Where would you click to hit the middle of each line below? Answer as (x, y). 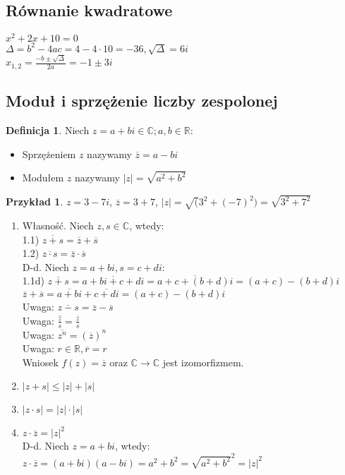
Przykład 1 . (35, 202)
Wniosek (40, 362)
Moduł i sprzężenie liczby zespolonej (142, 101)
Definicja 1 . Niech (48, 130)
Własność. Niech (58, 226)
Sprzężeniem (49, 154)
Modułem (43, 178)
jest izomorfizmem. (203, 362)
